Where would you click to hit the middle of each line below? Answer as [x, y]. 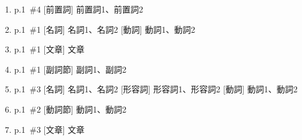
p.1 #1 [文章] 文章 [49, 49]
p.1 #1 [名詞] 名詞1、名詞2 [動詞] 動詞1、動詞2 [105, 29]
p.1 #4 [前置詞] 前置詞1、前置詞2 [79, 9]
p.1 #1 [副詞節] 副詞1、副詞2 [70, 69]
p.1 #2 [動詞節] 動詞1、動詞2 [70, 109]
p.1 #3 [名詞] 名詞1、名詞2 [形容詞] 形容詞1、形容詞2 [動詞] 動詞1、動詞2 [156, 89]
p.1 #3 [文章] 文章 [49, 129]
